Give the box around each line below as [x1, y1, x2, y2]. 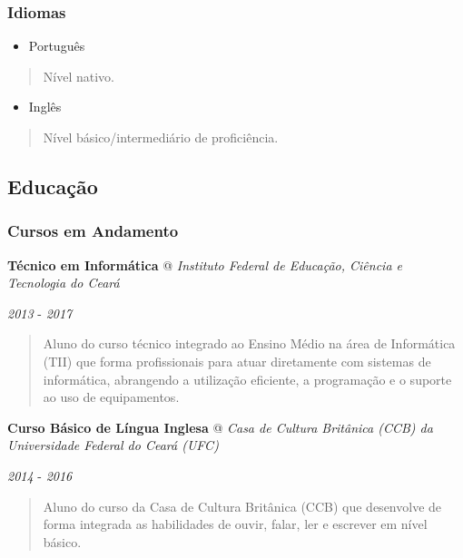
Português [28, 36, 85, 55]
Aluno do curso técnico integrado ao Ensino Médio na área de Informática [43, 334, 456, 353]
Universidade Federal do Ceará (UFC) [7, 436, 219, 455]
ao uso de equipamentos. [43, 387, 180, 406]
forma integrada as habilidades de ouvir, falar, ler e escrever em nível [43, 514, 428, 534]
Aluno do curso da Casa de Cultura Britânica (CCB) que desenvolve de [43, 496, 442, 515]
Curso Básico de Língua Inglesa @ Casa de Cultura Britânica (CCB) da [7, 417, 433, 436]
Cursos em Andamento [7, 220, 179, 242]
